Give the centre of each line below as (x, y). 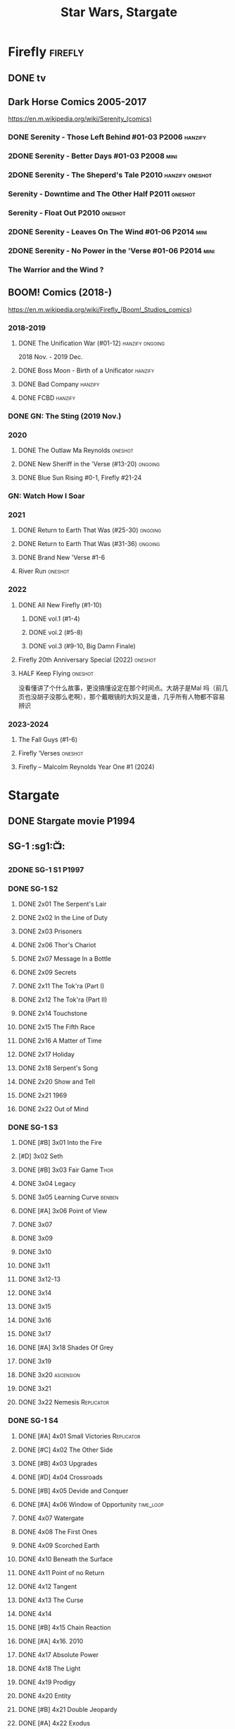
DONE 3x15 (34, 1306)
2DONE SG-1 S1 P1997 (46, 870)
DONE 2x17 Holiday (46, 1055)
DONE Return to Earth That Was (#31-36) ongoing (89, 544)
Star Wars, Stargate (119, 12)
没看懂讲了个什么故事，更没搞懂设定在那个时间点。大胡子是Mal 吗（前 (120, 688)
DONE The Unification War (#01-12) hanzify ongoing (91, 343)
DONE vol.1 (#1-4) (54, 619)
